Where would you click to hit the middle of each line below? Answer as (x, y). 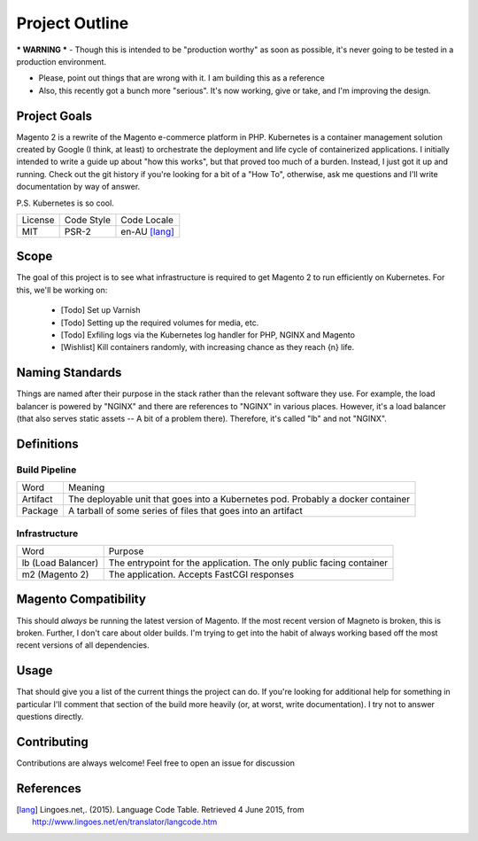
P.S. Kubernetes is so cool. (65, 203)
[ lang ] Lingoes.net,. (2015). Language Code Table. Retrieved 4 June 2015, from (160, 809)
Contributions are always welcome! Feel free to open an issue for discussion (156, 763)
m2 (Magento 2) (55, 574)
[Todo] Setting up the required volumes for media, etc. (160, 323)
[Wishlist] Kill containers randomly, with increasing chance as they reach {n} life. (208, 347)
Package (40, 511)
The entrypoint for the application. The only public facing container (248, 563)
